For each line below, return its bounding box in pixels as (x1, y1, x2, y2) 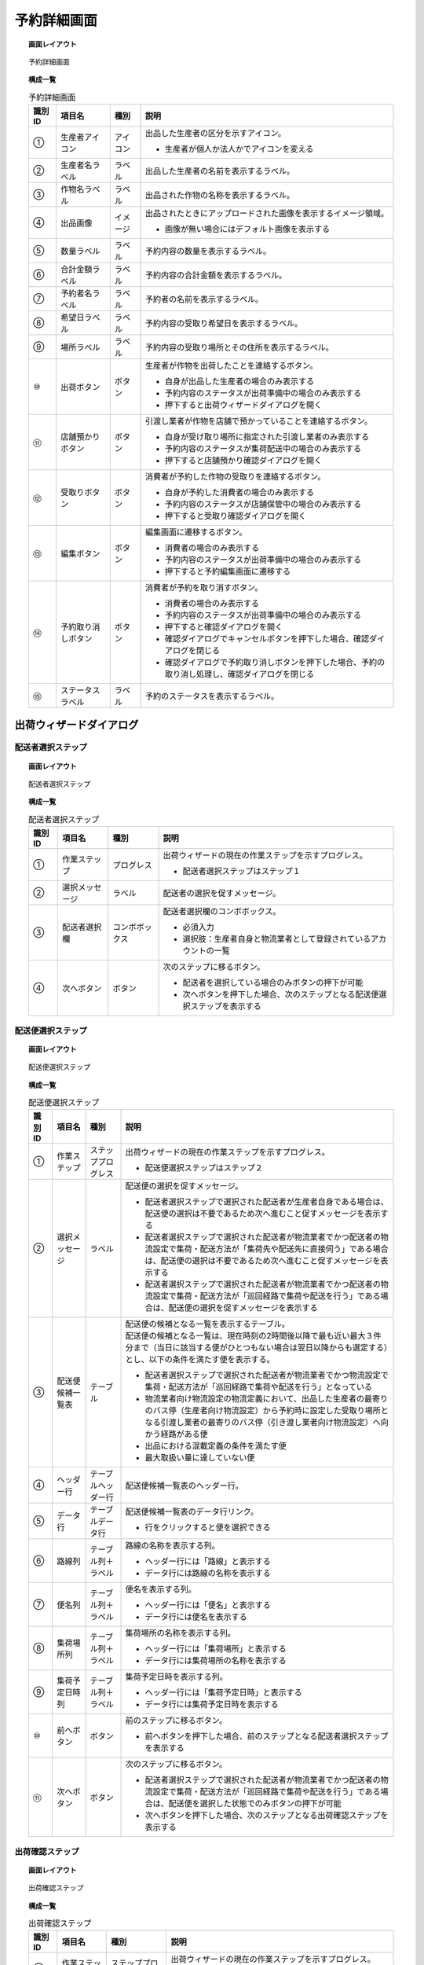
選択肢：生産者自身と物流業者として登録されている (182, 934, 371, 945)
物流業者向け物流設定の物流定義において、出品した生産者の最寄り (144, 1394, 389, 1405)
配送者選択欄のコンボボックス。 (163, 906, 281, 917)
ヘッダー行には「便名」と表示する (144, 1600, 271, 1611)
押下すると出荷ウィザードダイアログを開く (165, 399, 323, 410)
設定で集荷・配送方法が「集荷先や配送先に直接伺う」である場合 (152, 1243, 389, 1254)
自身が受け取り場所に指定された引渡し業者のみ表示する (165, 432, 370, 443)
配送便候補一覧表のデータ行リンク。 (125, 1506, 259, 1517)
